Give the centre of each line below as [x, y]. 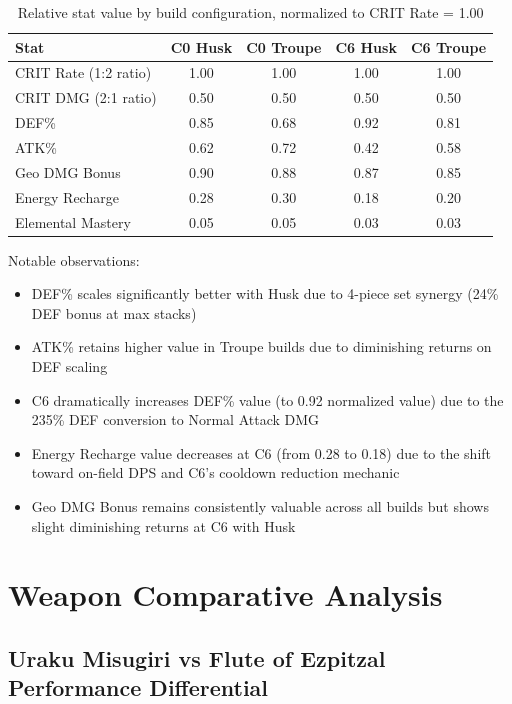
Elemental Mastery [73, 221]
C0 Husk [201, 46]
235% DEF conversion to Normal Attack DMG [175, 419]
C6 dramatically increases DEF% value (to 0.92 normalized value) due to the [267, 399]
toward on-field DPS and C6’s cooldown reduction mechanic [215, 472]
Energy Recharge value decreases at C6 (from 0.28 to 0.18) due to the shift [261, 452]
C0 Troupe [284, 46]
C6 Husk [366, 46]
